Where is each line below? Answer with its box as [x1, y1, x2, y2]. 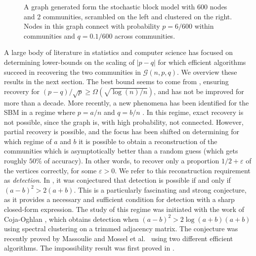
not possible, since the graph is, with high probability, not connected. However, [4, 116, 244, 127]
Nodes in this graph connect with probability [24, 21, 160, 31]
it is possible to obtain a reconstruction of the [79, 136, 217, 146]
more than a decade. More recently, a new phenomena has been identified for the [4, 97, 249, 107]
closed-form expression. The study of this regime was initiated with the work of [4, 204, 244, 214]
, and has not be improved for [154, 86, 244, 96]
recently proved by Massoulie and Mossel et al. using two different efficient [4, 233, 233, 243]
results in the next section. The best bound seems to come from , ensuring [4, 76, 229, 87]
